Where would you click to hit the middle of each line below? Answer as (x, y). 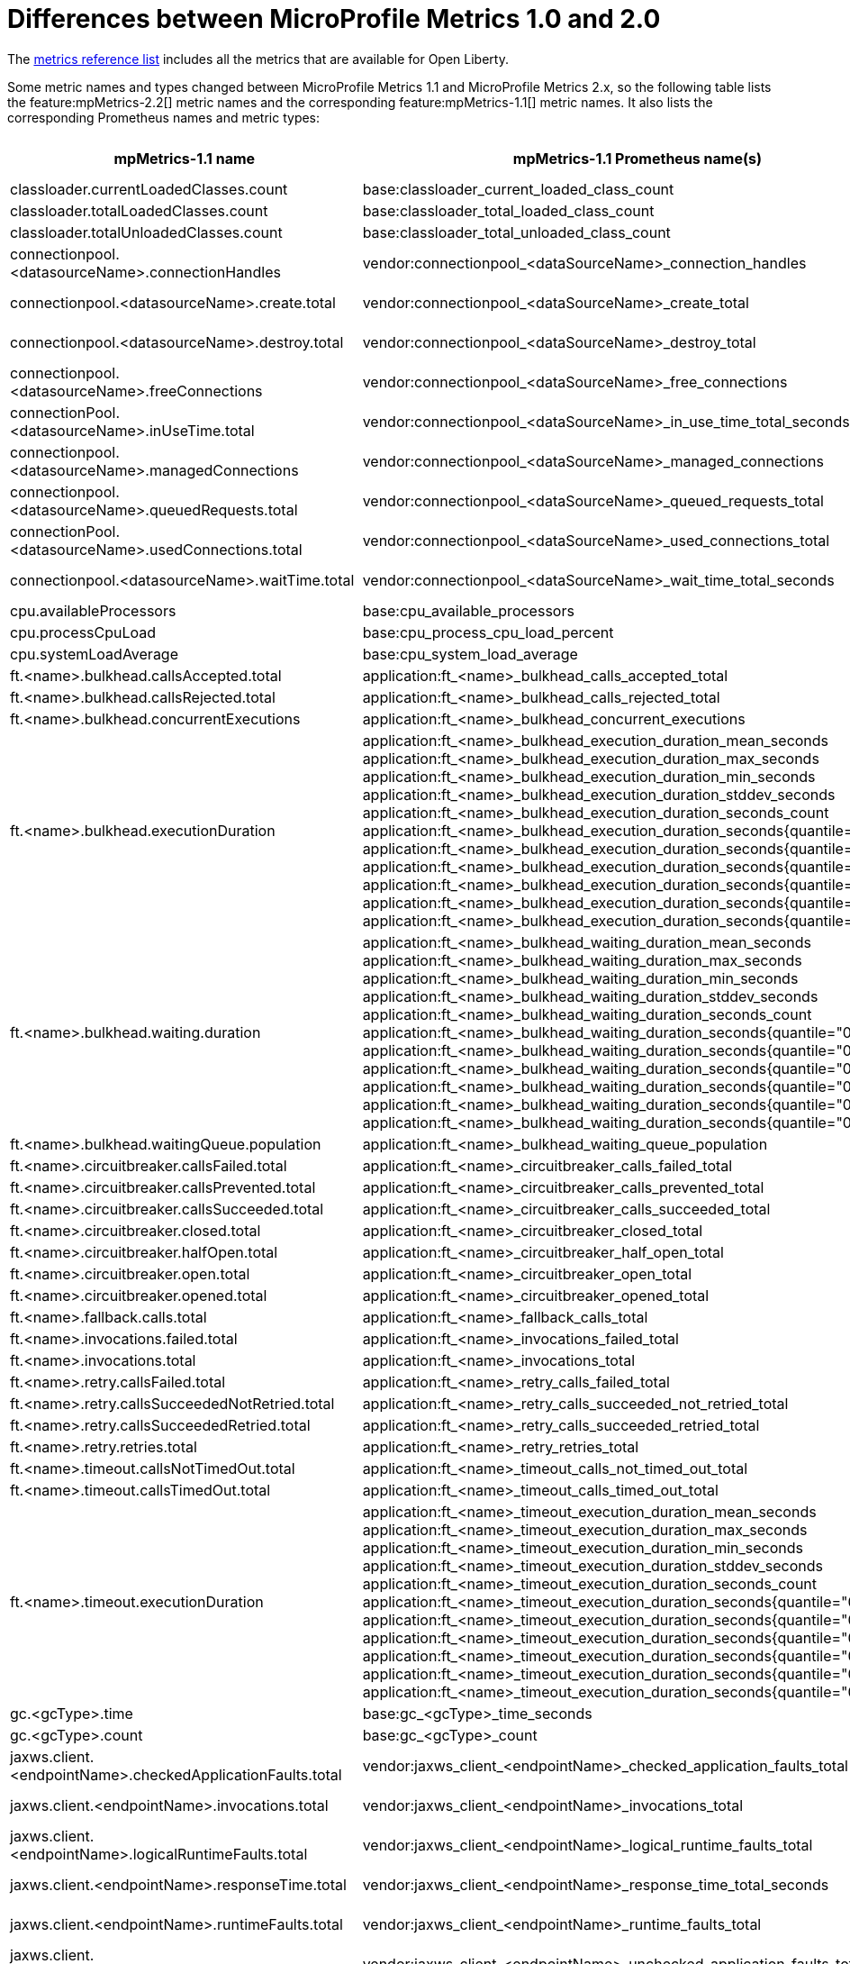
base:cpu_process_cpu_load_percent (488, 632)
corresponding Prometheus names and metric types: (164, 117)
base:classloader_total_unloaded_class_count (516, 232)
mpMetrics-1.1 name (185, 158)
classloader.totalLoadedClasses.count (139, 210)
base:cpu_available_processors (468, 610)
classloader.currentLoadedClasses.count (149, 189)
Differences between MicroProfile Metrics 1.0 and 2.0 (334, 19)
